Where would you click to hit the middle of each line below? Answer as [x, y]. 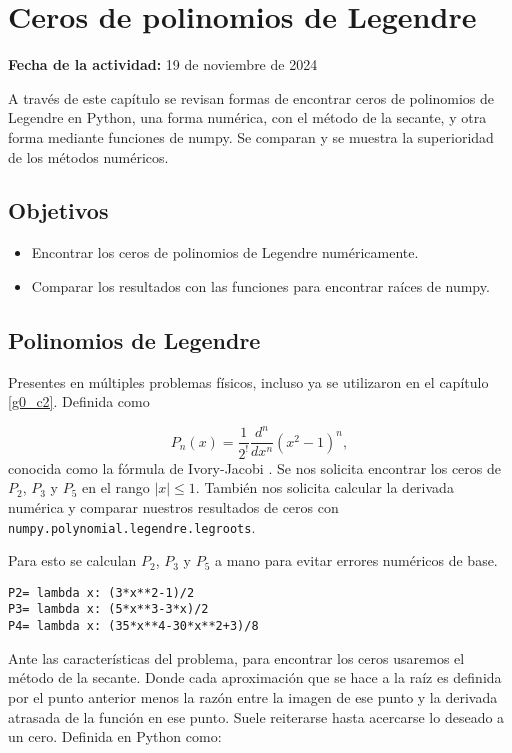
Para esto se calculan [72, 560]
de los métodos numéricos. [88, 156]
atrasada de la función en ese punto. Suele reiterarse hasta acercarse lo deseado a [256, 716]
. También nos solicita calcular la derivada [324, 487]
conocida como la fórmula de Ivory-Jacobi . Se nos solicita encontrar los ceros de [254, 467]
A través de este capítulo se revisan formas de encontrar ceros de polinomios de [251, 97]
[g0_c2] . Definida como [79, 401]
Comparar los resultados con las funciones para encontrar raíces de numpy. [260, 285]
